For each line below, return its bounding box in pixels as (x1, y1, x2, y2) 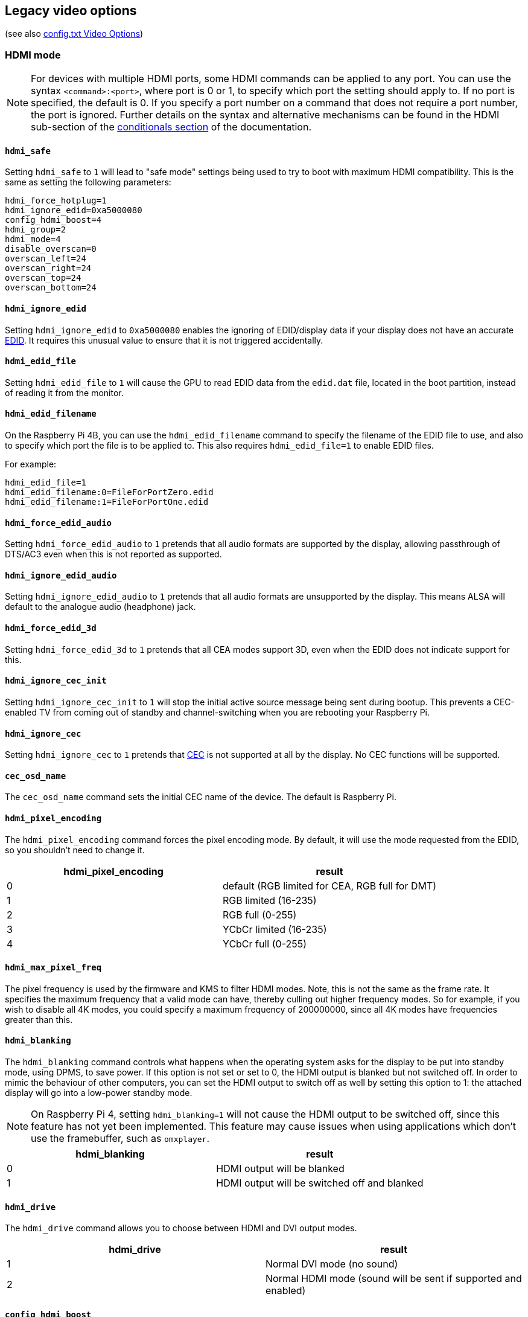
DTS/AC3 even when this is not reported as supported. (5, 549, 222, 560)
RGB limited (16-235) (223, 894, 317, 906)
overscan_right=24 (5, 263, 92, 274)
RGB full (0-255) (223, 908, 297, 921)
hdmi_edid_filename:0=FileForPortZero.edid (5, 487, 214, 498)
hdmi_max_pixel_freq (5, 963, 102, 973)
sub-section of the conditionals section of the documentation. (31, 121, 312, 133)
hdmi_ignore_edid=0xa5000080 (5, 205, 142, 216)
